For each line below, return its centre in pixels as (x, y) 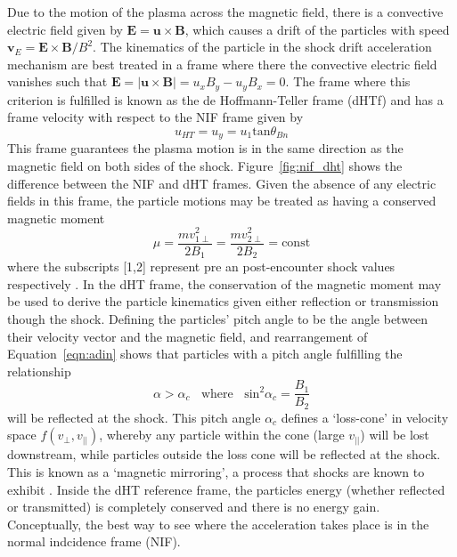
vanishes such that (57, 81)
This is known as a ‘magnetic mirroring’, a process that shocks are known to (216, 472)
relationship (39, 371)
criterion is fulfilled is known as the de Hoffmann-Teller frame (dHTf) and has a (225, 99)
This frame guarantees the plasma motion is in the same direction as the (205, 148)
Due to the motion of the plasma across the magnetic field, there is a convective (225, 12)
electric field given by (65, 29)
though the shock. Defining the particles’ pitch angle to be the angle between (218, 318)
